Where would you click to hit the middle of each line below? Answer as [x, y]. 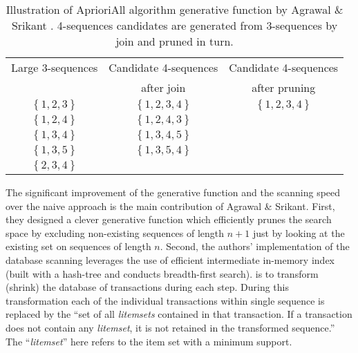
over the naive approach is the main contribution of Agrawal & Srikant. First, [170, 206]
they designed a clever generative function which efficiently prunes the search [169, 219]
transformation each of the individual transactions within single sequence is [165, 300]
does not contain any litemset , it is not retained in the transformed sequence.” [170, 327]
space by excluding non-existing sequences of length [115, 232]
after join [163, 87]
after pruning [284, 87]
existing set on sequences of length [78, 246]
